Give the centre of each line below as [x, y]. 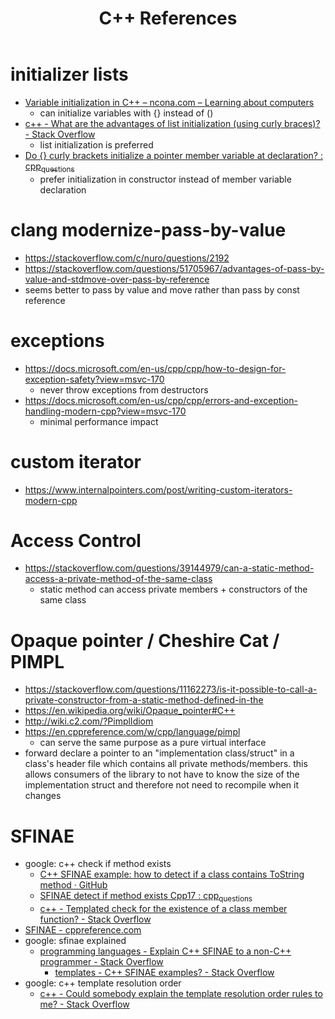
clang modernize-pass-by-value [148, 229]
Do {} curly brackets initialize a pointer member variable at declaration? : [173, 155]
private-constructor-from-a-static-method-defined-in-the [144, 700]
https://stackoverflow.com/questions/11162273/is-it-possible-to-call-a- [171, 689]
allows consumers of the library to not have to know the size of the [162, 774]
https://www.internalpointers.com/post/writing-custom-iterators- [158, 489]
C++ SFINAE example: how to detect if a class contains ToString [172, 874]
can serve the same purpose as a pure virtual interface [153, 743]
